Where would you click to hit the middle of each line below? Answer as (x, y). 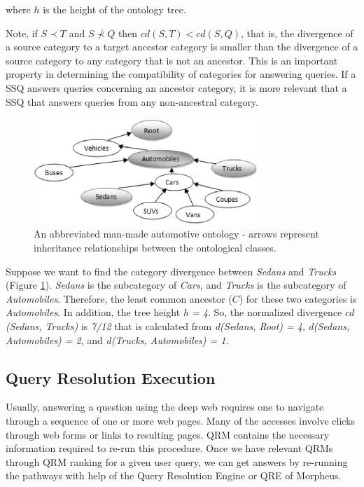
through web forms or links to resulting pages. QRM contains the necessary (168, 434)
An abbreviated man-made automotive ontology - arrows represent (176, 234)
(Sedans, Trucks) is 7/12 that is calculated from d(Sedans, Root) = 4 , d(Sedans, (178, 325)
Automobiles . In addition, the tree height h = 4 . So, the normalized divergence (174, 312)
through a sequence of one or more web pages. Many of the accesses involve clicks (181, 420)
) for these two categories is (298, 298)
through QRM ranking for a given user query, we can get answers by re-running (177, 461)
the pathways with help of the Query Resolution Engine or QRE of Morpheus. (174, 475)
